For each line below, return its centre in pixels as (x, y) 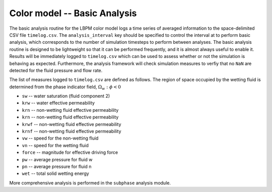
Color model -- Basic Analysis (73, 13)
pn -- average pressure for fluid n (57, 166)
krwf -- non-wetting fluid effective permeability (72, 124)
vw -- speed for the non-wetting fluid (60, 138)
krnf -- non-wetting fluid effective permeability (72, 132)
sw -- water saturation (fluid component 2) (66, 96)
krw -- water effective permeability (58, 103)
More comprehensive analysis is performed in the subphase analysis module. (90, 183)
